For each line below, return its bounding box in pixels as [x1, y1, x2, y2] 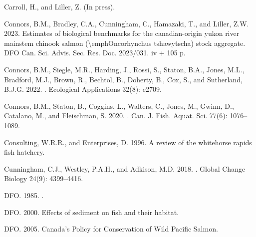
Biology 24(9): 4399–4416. [4, 173, 83, 184]
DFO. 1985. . [4, 190, 44, 200]
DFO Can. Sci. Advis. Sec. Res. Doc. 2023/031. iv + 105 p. [4, 47, 186, 58]
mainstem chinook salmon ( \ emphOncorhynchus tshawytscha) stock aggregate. [4, 37, 246, 48]
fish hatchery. [4, 147, 45, 157]
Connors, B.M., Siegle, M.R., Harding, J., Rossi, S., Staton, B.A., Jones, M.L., [4, 64, 245, 74]
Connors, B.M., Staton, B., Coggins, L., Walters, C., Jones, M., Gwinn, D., [4, 100, 234, 111]
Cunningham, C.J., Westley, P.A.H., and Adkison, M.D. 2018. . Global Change [4, 163, 246, 174]
